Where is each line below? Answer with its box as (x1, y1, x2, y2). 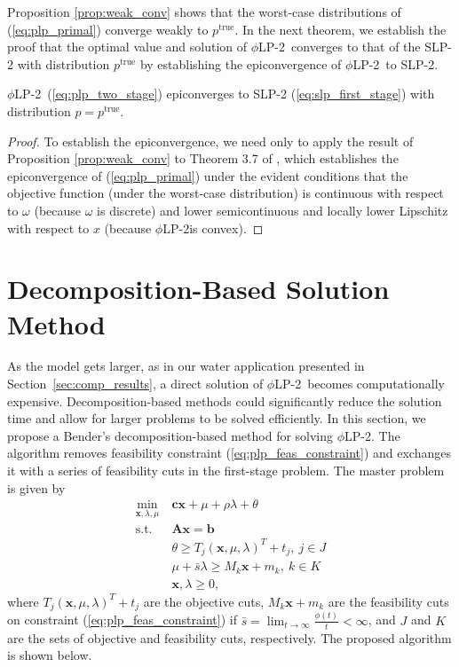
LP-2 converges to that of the (258, 37, 421, 56)
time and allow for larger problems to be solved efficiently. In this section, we (7, 409, 426, 428)
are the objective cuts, (143, 592, 265, 610)
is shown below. (7, 646, 92, 664)
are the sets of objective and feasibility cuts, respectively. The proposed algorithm (7, 628, 452, 647)
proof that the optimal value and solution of (7, 37, 248, 56)
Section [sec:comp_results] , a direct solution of (7, 374, 264, 393)
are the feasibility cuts (328, 592, 449, 610)
